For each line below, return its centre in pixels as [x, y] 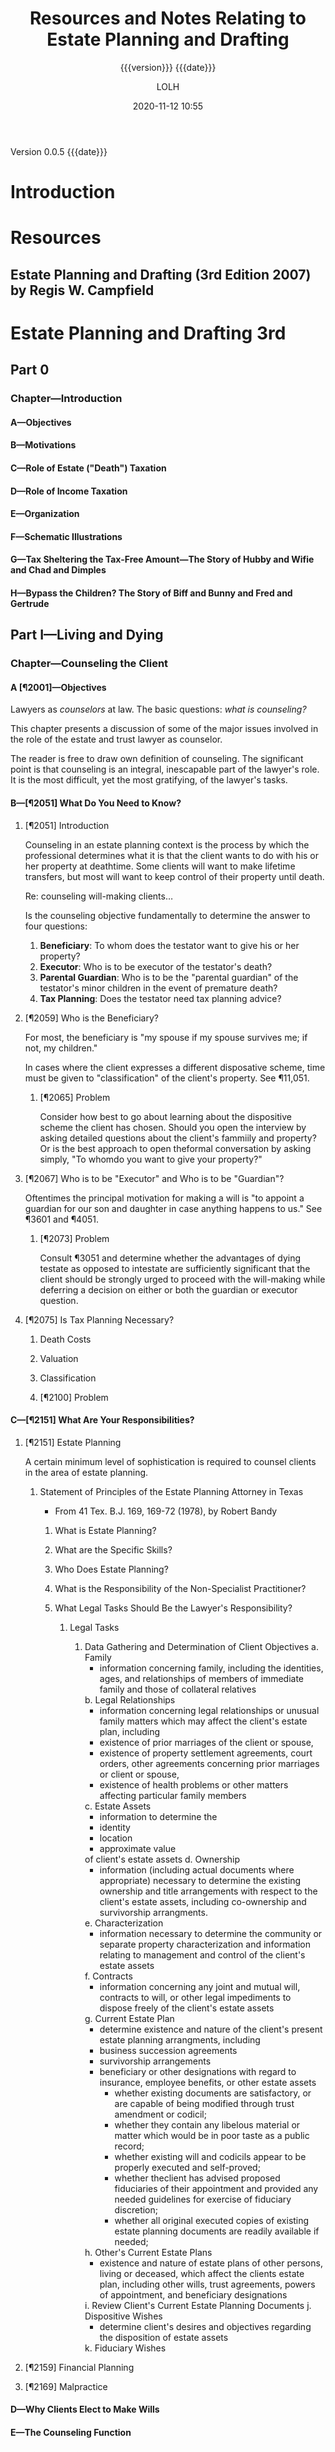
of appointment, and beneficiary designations [193, 2294]
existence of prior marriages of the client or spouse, [206, 1742]
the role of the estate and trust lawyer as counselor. [116, 739]
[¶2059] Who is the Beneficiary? [91, 1018]
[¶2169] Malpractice [66, 2386]
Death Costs [65, 1339]
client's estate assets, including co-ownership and [203, 1901]
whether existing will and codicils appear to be [210, 2156]
